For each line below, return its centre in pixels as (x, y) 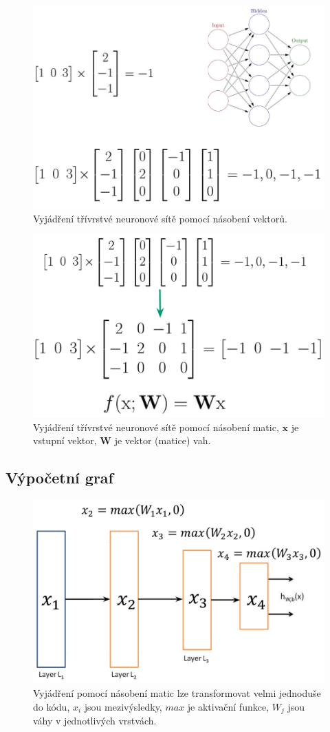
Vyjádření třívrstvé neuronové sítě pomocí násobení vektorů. (160, 218)
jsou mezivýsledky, (123, 706)
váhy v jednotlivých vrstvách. (95, 721)
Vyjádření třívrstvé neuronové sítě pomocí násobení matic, (156, 427)
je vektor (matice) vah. (163, 440)
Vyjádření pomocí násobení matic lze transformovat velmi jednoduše (177, 693)
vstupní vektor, (65, 440)
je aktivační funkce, (228, 706)
